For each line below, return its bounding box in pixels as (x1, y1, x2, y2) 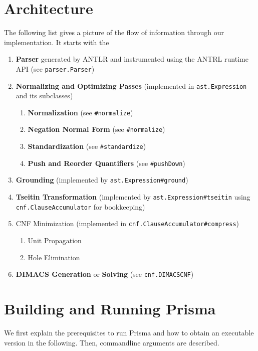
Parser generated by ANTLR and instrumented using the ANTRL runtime (16, 54, 248, 64)
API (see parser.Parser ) (16, 63, 95, 74)
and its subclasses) (16, 90, 73, 101)
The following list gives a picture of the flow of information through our (4, 27, 224, 38)
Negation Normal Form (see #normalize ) (28, 124, 165, 134)
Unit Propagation (28, 235, 82, 246)
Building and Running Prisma (4, 298, 216, 319)
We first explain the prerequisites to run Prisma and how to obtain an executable (4, 327, 254, 338)
